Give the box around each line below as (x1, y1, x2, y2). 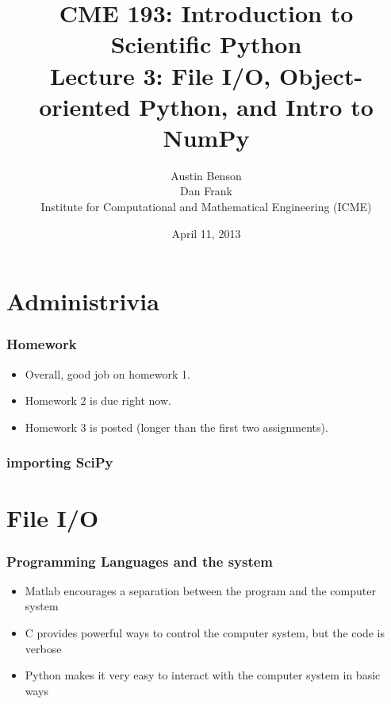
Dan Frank (180, 183, 232, 199)
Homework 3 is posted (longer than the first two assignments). (25, 418, 328, 435)
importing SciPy (6, 452, 113, 472)
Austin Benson (171, 167, 242, 183)
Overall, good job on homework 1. (25, 365, 190, 382)
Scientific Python (110, 28, 302, 60)
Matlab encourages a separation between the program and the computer (25, 582, 376, 598)
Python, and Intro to (139, 90, 374, 122)
